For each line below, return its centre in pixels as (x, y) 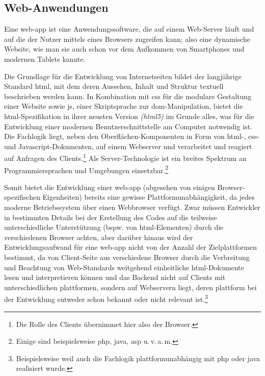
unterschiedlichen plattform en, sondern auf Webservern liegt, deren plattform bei (130, 287)
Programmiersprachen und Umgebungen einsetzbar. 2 (86, 169)
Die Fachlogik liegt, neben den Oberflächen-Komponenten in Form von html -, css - (132, 136)
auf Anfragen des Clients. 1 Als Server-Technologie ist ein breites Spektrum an (125, 157)
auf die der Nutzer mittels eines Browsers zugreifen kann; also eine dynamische (127, 39)
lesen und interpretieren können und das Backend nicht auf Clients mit (115, 277)
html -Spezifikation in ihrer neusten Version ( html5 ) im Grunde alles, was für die (129, 116)
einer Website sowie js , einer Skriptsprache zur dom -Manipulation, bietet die (124, 106)
